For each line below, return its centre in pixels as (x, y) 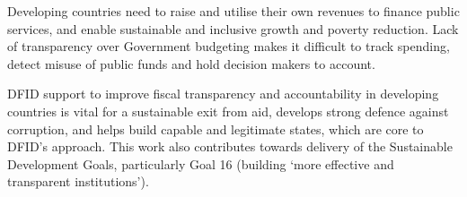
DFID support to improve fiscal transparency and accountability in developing (223, 94)
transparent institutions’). (78, 181)
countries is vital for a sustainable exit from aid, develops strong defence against (228, 111)
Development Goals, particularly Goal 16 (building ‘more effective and (201, 163)
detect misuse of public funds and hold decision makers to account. (191, 63)
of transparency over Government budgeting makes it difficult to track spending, (229, 46)
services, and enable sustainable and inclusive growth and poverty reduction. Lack (233, 28)
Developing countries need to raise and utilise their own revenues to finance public (233, 11)
